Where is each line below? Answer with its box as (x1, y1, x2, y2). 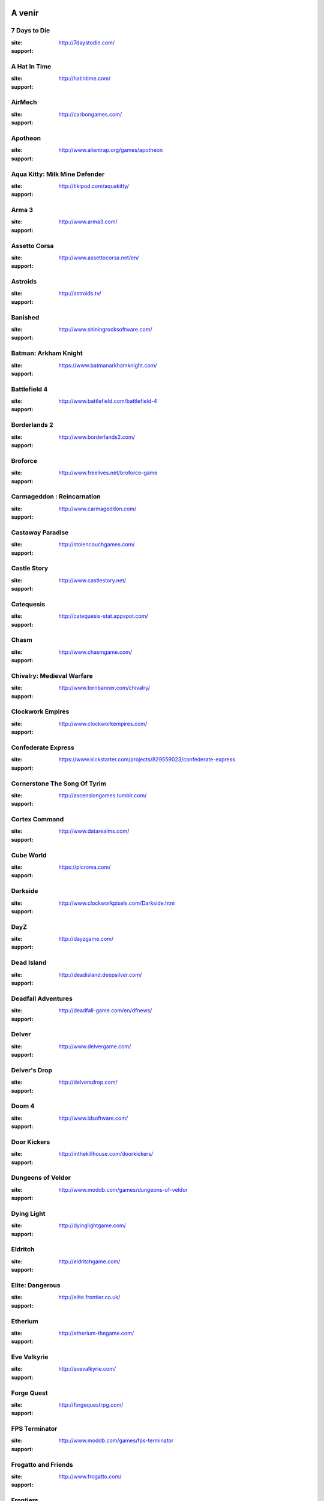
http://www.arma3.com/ (58, 218, 118, 225)
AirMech (11, 98, 37, 106)
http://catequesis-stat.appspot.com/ (58, 612, 148, 620)
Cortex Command (11, 815, 64, 824)
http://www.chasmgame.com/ (58, 648, 132, 656)
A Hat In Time (11, 62, 52, 70)
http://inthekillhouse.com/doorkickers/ (58, 1150, 154, 1158)
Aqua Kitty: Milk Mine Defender (11, 170, 105, 178)
